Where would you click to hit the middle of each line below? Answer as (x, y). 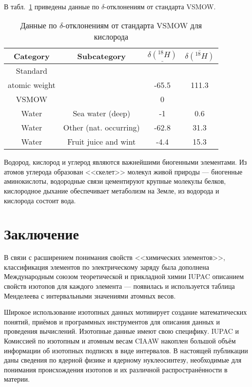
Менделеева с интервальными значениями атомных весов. (90, 295)
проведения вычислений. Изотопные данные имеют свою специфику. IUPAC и (122, 331)
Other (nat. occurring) (101, 128)
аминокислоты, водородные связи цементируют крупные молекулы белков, (115, 181)
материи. (17, 379)
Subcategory (102, 56)
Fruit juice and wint (102, 142)
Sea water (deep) (102, 113)
